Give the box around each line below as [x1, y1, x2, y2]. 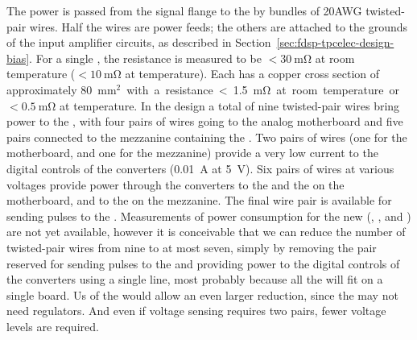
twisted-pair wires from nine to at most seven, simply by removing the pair [6, 238, 377, 255]
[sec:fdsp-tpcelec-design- [276, 34, 394, 51]
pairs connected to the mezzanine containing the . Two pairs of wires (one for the [6, 128, 407, 145]
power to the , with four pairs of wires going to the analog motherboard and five [6, 113, 403, 130]
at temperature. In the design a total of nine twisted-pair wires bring [60, 97, 400, 114]
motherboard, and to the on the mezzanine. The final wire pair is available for [6, 192, 392, 209]
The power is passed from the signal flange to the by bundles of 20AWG [6, 2, 362, 19]
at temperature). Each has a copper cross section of [125, 65, 380, 82]
